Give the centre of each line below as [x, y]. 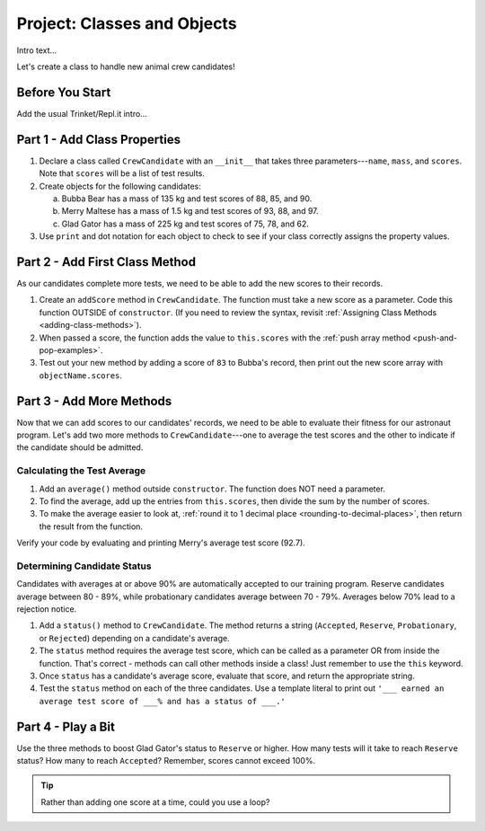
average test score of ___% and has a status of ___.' [163, 701]
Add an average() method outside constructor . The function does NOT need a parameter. [212, 489]
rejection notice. [47, 609]
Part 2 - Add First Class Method [106, 262]
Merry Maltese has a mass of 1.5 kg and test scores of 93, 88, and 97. [190, 211]
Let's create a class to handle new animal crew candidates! [126, 66]
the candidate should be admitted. [80, 447]
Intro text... [37, 50]
